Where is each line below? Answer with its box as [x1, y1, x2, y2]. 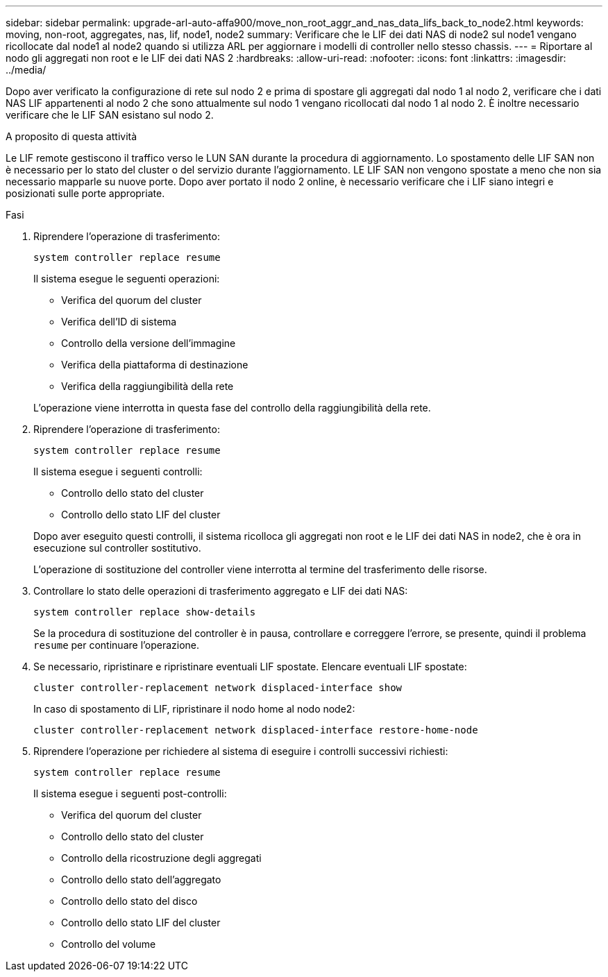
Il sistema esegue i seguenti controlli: [33, 466, 203, 477]
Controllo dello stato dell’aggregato [61, 874, 221, 885]
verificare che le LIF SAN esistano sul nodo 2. [6, 109, 214, 121]
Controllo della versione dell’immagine [61, 337, 236, 349]
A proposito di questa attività [6, 130, 137, 142]
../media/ [6, 64, 47, 76]
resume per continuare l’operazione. [33, 639, 200, 651]
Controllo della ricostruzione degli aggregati [61, 852, 262, 864]
